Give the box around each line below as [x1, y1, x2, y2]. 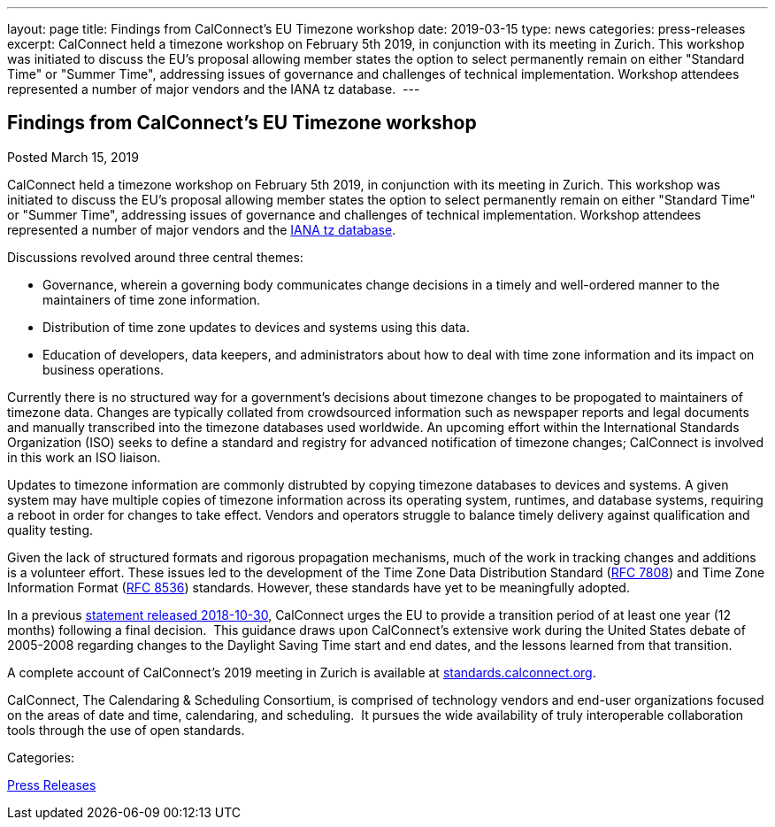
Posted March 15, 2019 [7, 149, 139, 165]
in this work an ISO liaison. [7, 449, 161, 465]
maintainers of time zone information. [42, 291, 260, 307]
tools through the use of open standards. [7, 722, 245, 738]
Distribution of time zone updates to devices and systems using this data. [42, 319, 470, 335]
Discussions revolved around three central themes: [7, 249, 303, 265]
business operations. [42, 361, 165, 377]
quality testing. [7, 522, 94, 537]
